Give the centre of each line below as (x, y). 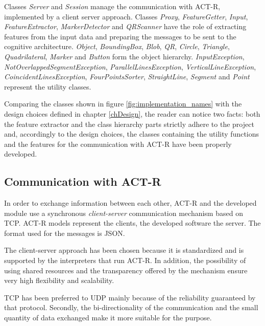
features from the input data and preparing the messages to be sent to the (120, 36)
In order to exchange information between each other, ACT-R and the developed (130, 203)
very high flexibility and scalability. (59, 280)
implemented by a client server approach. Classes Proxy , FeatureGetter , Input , (126, 16)
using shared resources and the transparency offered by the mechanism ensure (126, 270)
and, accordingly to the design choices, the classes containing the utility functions (132, 134)
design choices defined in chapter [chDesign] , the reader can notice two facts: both (132, 113)
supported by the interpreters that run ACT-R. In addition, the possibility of (125, 260)
